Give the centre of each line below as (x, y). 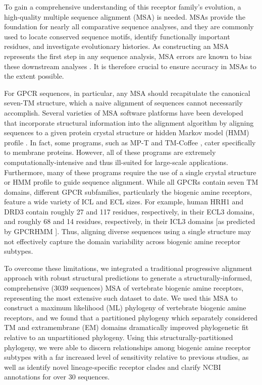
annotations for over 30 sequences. (57, 377)
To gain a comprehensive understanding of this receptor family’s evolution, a (123, 7)
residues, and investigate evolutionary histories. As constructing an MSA (117, 46)
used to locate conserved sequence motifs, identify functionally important (117, 36)
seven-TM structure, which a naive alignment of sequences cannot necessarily (123, 103)
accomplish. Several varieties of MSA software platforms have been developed (124, 112)
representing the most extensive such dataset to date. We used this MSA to (121, 297)
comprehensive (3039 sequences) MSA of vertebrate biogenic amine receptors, (124, 288)
